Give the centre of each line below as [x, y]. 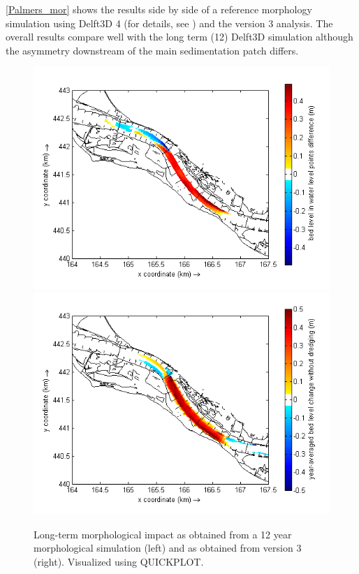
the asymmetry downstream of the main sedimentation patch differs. [152, 50]
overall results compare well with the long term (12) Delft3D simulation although [179, 37]
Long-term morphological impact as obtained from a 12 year [163, 534]
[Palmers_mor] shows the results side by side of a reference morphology [159, 9]
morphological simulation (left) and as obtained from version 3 [168, 548]
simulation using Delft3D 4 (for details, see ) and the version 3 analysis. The [169, 23]
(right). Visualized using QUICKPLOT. [119, 561]
